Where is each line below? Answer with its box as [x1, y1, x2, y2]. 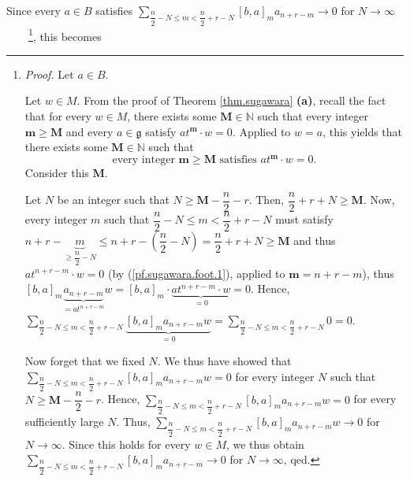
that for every [24, 107, 91, 124]
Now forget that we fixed [24, 353, 145, 369]
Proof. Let [24, 65, 74, 82]
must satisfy [275, 211, 334, 228]
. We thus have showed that [157, 353, 292, 369]
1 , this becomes [28, 25, 102, 44]
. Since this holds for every [61, 435, 191, 452]
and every [65, 123, 114, 139]
